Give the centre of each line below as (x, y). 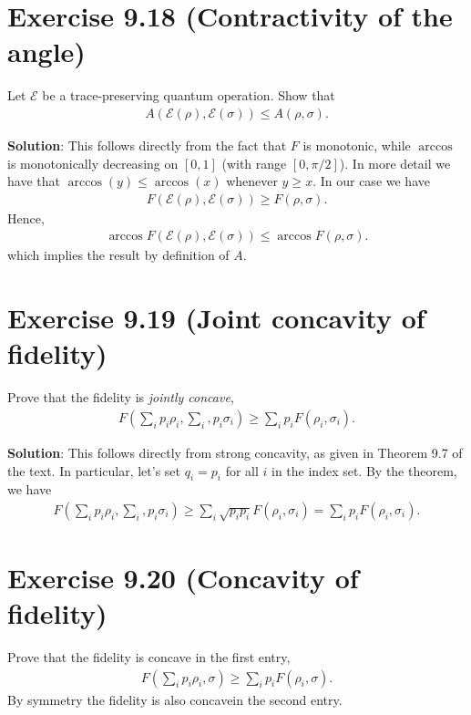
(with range (254, 163)
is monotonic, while (357, 145)
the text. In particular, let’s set (94, 470)
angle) (46, 52)
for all (242, 470)
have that (34, 181)
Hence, (26, 218)
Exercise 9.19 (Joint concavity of (216, 318)
